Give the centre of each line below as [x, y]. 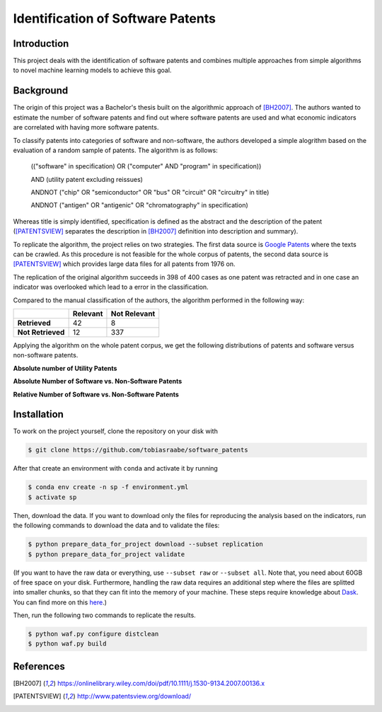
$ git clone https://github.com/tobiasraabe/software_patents [138, 450]
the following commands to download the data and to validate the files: [116, 526]
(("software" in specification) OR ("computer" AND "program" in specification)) [146, 166]
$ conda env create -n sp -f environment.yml [108, 487]
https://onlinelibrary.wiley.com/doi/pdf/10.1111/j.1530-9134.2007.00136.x [161, 683]
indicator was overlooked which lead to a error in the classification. [111, 287]
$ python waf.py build [67, 644]
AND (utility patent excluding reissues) [87, 179]
